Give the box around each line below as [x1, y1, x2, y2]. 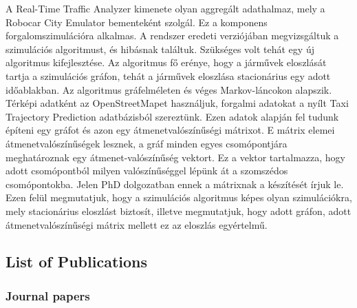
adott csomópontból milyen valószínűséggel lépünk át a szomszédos [6, 163, 288, 178]
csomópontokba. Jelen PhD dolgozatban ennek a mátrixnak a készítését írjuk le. [6, 176, 344, 191]
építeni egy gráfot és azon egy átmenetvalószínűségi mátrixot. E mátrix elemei [6, 123, 335, 137]
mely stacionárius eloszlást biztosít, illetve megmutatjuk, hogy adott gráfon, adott [6, 203, 351, 218]
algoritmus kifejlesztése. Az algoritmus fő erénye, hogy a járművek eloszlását [6, 55, 327, 70]
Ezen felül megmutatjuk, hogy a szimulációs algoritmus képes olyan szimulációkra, [6, 190, 352, 205]
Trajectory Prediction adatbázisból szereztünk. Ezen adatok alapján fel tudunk [6, 109, 339, 123]
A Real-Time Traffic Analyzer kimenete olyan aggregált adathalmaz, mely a [6, 1, 325, 15]
